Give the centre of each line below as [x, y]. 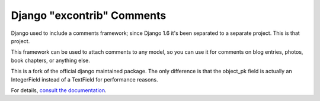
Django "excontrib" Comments [89, 15]
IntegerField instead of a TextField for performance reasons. [84, 79]
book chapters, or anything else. [50, 60]
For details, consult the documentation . [59, 90]
